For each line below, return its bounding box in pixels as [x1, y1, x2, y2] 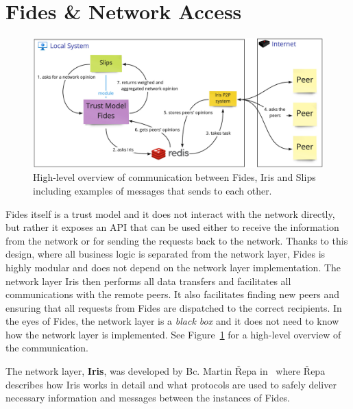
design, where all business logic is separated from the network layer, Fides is [5, 247, 326, 261]
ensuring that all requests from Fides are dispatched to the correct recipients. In [5, 300, 342, 314]
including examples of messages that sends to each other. [33, 183, 272, 197]
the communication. [5, 340, 88, 355]
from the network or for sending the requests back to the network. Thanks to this [5, 233, 348, 247]
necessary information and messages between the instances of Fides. [5, 391, 291, 405]
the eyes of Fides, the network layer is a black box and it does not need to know [5, 314, 339, 328]
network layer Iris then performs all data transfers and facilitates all [5, 273, 291, 288]
